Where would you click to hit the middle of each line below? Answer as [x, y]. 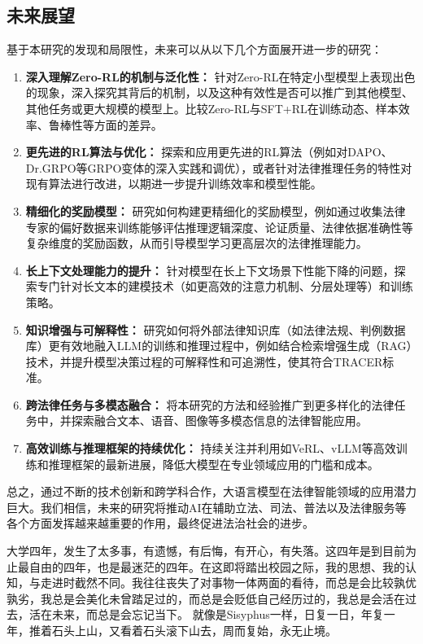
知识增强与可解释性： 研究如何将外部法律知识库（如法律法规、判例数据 [216, 329]
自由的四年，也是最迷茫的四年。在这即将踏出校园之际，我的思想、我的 [217, 566]
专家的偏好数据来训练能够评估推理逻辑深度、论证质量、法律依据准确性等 [219, 227]
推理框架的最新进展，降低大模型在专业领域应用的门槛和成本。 [214, 464]
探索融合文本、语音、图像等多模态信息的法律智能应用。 [219, 421]
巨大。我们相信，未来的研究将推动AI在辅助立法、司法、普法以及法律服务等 [207, 507]
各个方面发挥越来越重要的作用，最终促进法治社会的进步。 [160, 523]
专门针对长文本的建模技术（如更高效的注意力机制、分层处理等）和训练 [225, 286]
